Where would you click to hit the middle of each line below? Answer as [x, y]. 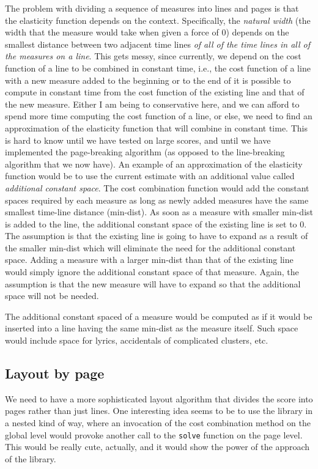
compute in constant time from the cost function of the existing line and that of [155, 92]
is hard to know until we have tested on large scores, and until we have [138, 140]
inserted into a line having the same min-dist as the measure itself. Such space [152, 328]
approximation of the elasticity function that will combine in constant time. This [156, 127]
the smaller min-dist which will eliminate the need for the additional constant [150, 247]
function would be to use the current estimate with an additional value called [150, 176]
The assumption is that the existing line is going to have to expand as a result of [157, 236]
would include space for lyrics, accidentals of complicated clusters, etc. [137, 340]
